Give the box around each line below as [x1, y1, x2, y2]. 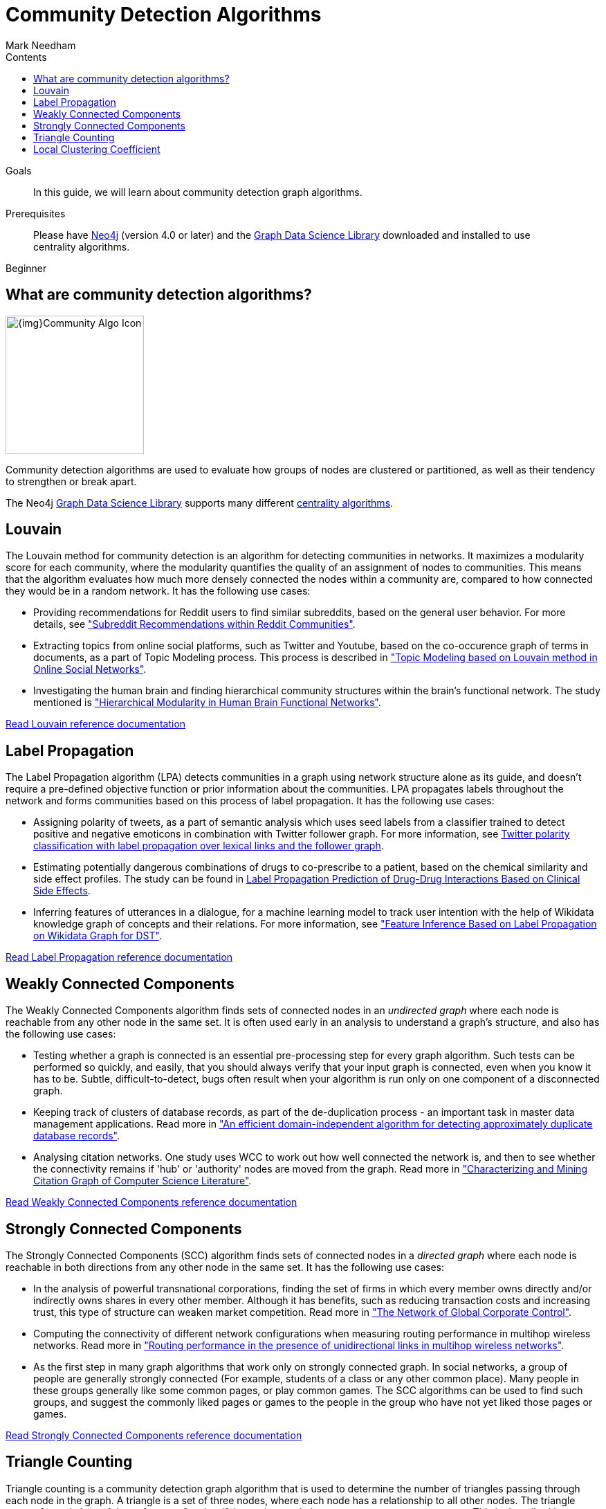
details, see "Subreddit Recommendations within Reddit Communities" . [33, 618, 356, 631]
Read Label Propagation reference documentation [6, 951, 233, 964]
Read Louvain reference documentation [6, 718, 186, 730]
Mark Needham [6, 39, 76, 51]
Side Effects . [33, 885, 91, 897]
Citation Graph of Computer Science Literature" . [33, 1175, 252, 1187]
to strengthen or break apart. [6, 475, 137, 487]
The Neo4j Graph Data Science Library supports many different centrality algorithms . [6, 496, 394, 509]
